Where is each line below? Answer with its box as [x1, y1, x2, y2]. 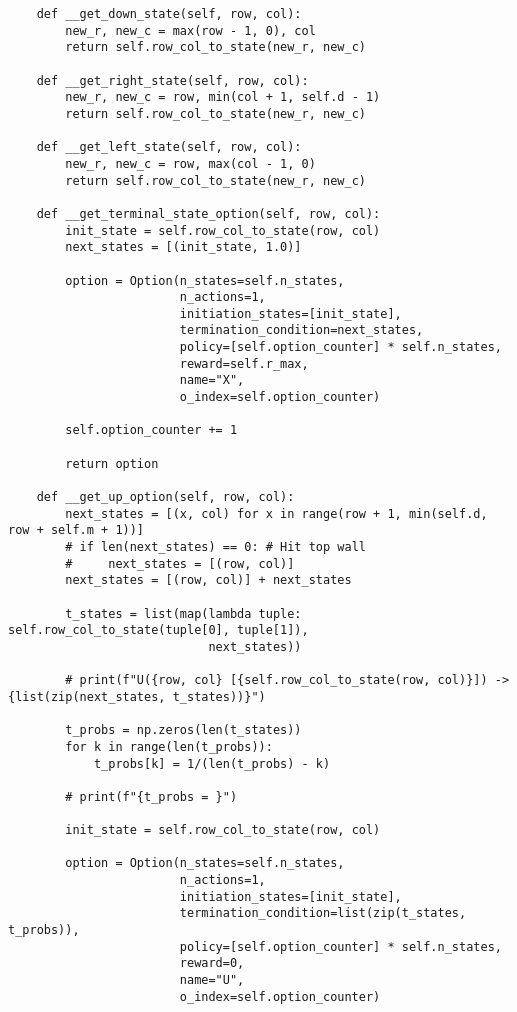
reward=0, [179, 956, 245, 971]
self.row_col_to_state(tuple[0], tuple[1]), [8, 623, 309, 638]
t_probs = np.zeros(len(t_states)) [65, 723, 302, 738]
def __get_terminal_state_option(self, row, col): [36, 206, 381, 221]
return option [65, 456, 159, 471]
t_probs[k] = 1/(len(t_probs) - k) [93, 756, 331, 771]
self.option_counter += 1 [65, 423, 238, 438]
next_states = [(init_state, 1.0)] [65, 240, 302, 255]
